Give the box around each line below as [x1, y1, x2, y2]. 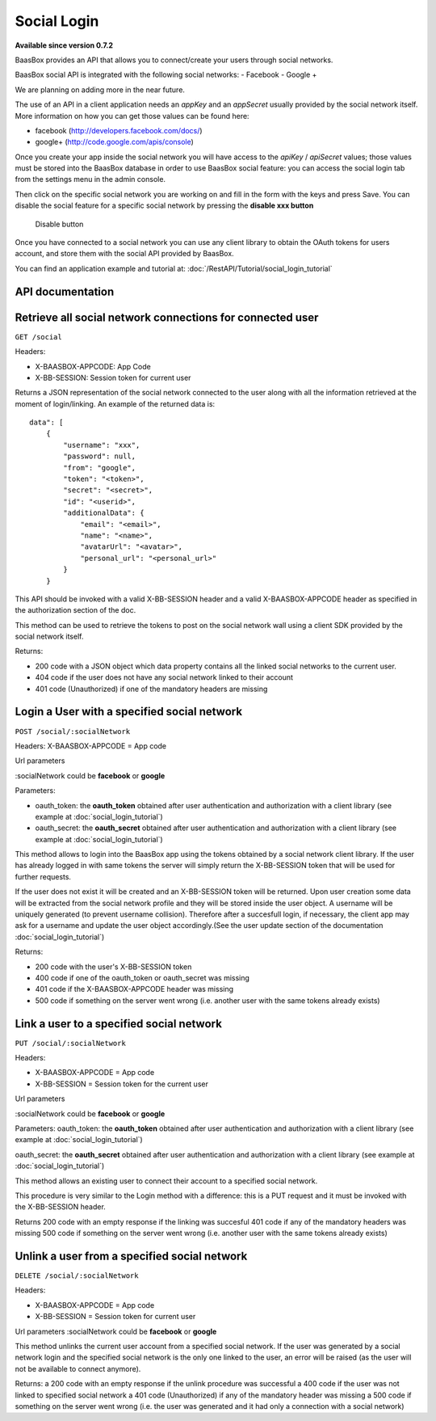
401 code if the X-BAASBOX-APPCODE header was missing [35, 985, 234, 994]
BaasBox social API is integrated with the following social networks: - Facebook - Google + [15, 70, 317, 80]
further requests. [15, 871, 72, 881]
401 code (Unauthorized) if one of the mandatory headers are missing [35, 684, 268, 694]
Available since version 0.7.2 [15, 40, 113, 50]
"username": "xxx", [63, 441, 140, 449]
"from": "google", [63, 463, 136, 472]
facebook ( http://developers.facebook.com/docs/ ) [35, 125, 203, 135]
